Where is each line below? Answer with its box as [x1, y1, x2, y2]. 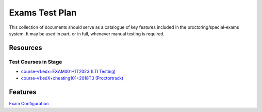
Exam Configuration [9, 101, 49, 107]
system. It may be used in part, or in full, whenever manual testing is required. [9, 31, 164, 36]
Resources [9, 44, 42, 52]
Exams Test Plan [9, 7, 77, 18]
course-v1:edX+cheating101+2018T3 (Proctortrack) [21, 75, 124, 81]
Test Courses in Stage [9, 58, 63, 65]
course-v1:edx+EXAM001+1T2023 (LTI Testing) [21, 68, 116, 75]
